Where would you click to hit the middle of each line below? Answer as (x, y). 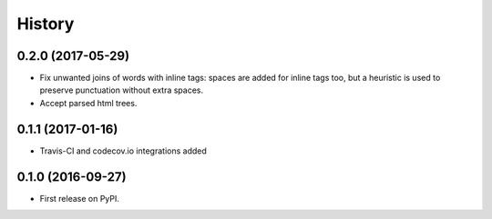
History (46, 24)
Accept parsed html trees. (88, 103)
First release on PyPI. (80, 198)
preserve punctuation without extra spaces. (122, 90)
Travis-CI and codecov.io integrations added (123, 151)
